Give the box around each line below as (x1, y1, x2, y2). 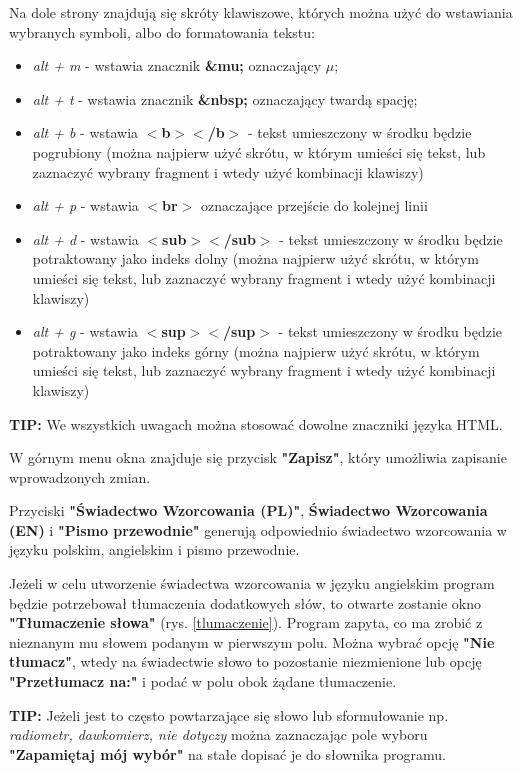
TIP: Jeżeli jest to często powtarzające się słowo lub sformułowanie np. (9, 704, 449, 725)
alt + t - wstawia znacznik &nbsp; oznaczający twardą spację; (32, 88, 418, 109)
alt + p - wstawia (32, 195, 139, 216)
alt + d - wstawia (32, 228, 139, 249)
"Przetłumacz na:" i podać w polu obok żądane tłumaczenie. (9, 671, 397, 692)
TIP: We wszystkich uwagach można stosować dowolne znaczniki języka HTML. (9, 413, 503, 434)
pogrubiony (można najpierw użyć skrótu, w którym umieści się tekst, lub (32, 141, 486, 162)
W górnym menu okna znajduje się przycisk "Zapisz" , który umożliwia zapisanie (9, 447, 507, 468)
